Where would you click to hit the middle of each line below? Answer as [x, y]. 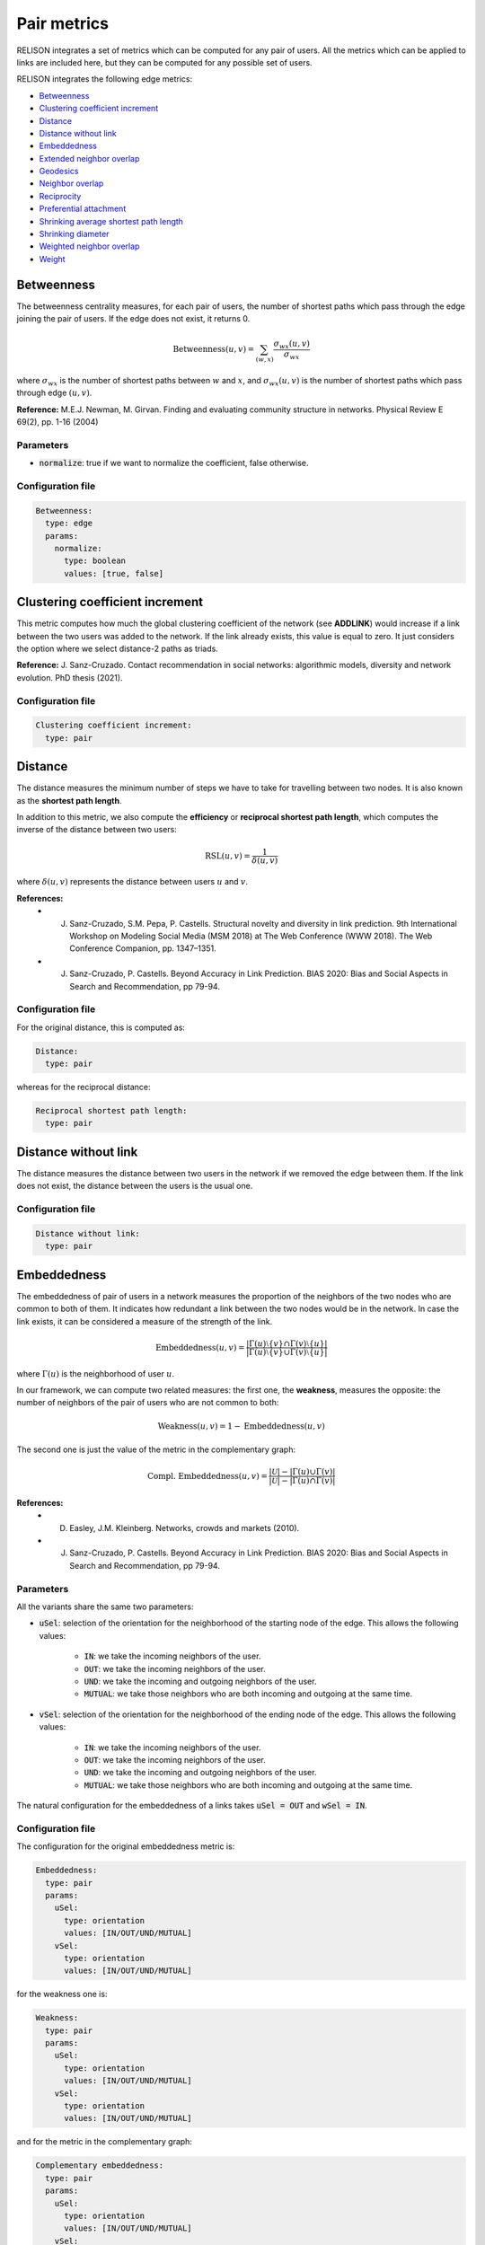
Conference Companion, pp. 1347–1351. [143, 948]
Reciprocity [60, 196]
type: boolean [95, 561]
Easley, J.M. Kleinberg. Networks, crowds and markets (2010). [185, 1527]
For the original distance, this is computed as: [101, 1027]
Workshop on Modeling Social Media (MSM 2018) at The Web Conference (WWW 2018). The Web [251, 936]
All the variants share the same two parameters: [105, 1607]
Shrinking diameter [74, 234]
